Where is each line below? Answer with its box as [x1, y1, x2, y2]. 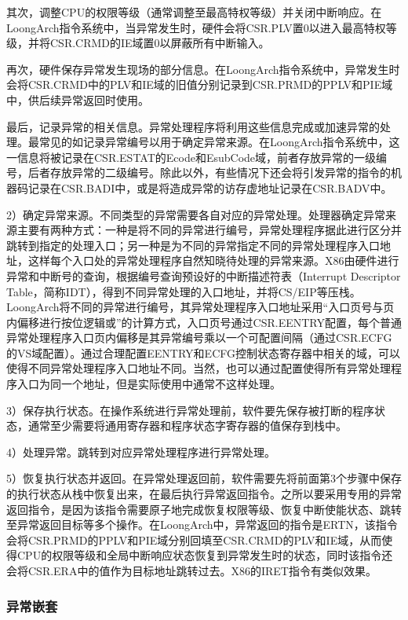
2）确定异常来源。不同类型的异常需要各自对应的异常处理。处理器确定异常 [6, 206, 385, 222]
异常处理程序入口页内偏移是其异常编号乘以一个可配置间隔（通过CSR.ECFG [6, 329, 392, 346]
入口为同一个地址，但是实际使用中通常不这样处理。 [16, 376, 281, 392]
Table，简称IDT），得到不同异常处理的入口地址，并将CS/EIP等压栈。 [6, 283, 361, 299]
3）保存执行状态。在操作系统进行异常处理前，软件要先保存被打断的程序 [6, 402, 374, 418]
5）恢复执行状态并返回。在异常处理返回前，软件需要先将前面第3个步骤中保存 [6, 470, 402, 486]
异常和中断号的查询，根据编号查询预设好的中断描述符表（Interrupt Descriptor [6, 267, 401, 284]
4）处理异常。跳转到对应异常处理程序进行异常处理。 [6, 443, 275, 460]
